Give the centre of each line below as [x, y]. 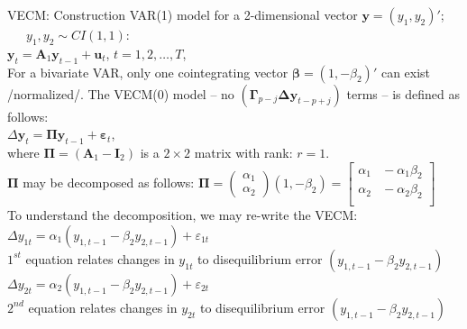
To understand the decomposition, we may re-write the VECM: [183, 215]
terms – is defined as [403, 93]
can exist [406, 72]
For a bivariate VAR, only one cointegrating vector [148, 72]
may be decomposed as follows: [109, 182]
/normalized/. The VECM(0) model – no [121, 93]
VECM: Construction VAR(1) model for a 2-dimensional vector [183, 14]
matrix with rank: [243, 152]
